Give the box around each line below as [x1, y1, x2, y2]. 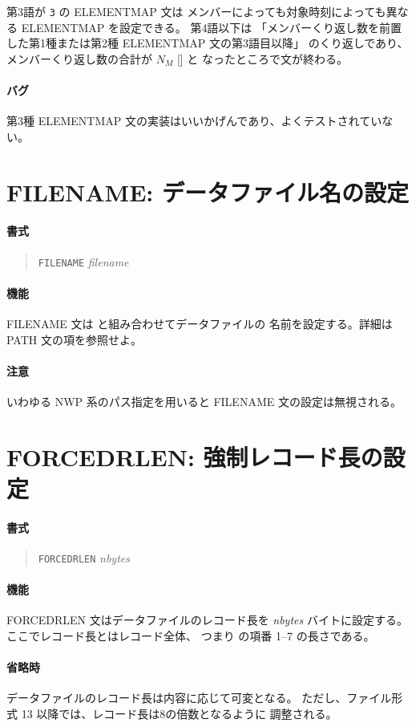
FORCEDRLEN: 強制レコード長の [6, 440, 383, 473]
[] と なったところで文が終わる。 [176, 50, 348, 67]
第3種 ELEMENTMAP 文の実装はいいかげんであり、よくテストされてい [6, 112, 382, 129]
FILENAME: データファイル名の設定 [6, 175, 409, 208]
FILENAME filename [38, 253, 129, 270]
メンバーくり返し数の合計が [6, 50, 152, 67]
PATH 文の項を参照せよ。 [6, 331, 142, 347]
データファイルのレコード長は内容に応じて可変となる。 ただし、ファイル [6, 689, 392, 706]
